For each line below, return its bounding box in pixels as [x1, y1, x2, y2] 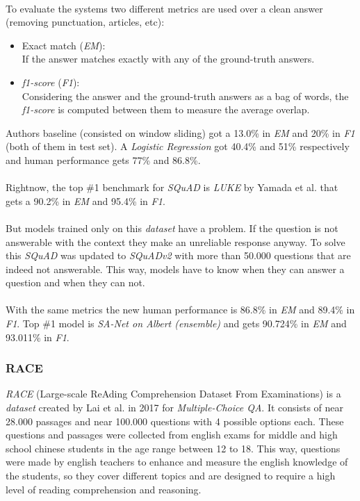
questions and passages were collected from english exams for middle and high [6, 427, 338, 442]
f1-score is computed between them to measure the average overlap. [22, 102, 310, 117]
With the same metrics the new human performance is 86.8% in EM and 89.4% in [6, 302, 355, 317]
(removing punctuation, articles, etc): [6, 15, 165, 29]
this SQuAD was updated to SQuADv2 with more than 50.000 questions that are [6, 248, 351, 263]
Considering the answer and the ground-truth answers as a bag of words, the [22, 88, 349, 103]
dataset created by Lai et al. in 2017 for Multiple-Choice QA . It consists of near [6, 400, 344, 415]
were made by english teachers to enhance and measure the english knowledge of [6, 454, 348, 469]
